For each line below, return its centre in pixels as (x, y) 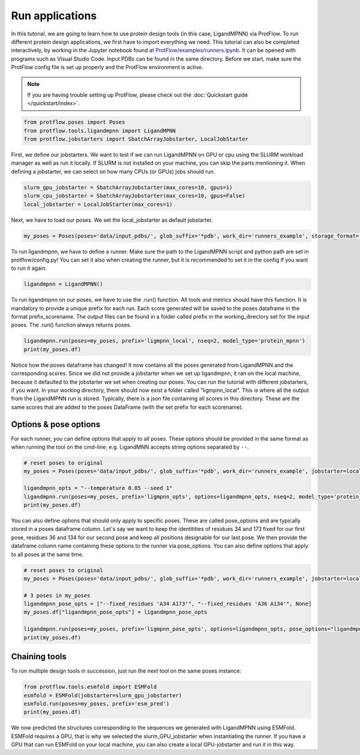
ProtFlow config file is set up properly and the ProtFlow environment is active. (107, 67)
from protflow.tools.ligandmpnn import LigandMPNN (100, 130)
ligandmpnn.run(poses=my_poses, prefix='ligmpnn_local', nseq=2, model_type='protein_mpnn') (164, 341)
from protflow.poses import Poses (74, 122)
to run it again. (29, 268)
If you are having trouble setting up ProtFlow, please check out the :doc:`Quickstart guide (138, 95)
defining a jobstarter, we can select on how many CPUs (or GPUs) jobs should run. (113, 171)
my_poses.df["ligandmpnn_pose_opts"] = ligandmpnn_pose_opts (115, 612)
